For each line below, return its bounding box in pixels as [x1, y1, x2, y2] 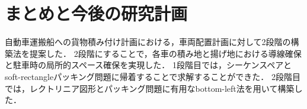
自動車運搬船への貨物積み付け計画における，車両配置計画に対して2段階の [5, 36, 291, 48]
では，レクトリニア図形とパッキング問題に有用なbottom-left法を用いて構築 [5, 82, 295, 94]
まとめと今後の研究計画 [5, 1, 188, 25]
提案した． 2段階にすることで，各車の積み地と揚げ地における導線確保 [29, 47, 302, 59]
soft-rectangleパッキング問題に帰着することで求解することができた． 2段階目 [5, 70, 300, 82]
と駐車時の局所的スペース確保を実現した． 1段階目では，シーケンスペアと [5, 59, 292, 71]
